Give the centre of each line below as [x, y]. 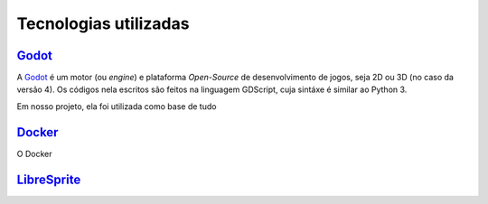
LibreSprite [49, 179]
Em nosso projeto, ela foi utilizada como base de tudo [117, 106]
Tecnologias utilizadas [103, 23]
